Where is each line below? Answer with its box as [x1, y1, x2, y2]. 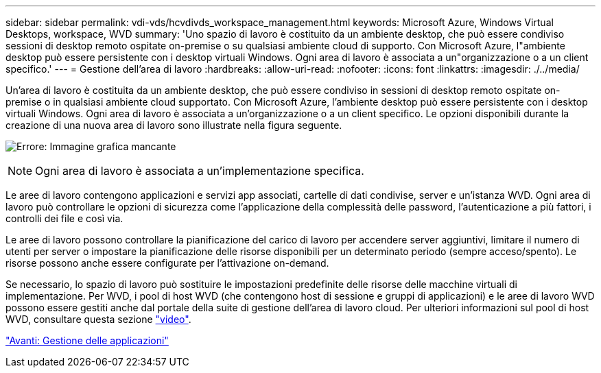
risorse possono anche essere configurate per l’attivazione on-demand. [5, 257, 329, 269]
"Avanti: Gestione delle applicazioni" [5, 335, 169, 346]
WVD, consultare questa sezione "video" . [5, 313, 191, 325]
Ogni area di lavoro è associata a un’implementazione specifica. [35, 164, 364, 178]
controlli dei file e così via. [5, 213, 123, 224]
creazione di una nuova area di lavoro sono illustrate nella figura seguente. [5, 119, 342, 131]
